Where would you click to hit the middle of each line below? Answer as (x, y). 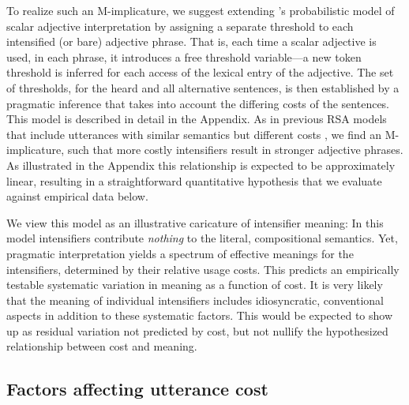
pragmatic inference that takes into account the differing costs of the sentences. (198, 103)
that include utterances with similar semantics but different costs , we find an (194, 134)
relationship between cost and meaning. (102, 346)
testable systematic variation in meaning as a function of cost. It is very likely (195, 285)
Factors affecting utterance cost (137, 389)
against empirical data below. (77, 196)
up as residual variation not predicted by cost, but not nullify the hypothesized (197, 330)
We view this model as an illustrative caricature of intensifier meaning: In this (195, 222)
